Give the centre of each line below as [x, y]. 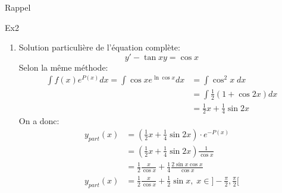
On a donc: [39, 121]
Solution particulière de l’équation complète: [99, 47]
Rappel [18, 7]
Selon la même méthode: [63, 67]
